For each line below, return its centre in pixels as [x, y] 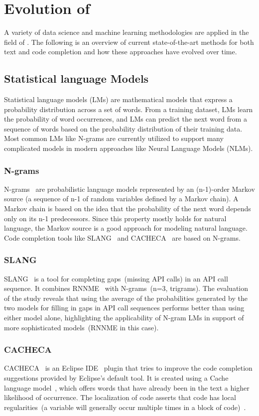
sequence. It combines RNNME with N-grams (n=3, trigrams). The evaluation [126, 288]
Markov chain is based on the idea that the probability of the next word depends [128, 208]
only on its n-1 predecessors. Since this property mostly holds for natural [115, 218]
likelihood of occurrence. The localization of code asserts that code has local [120, 397]
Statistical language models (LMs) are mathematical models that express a [118, 99]
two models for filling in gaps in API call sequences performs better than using [124, 308]
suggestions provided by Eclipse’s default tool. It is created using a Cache [116, 378]
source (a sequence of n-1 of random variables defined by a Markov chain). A [121, 199]
